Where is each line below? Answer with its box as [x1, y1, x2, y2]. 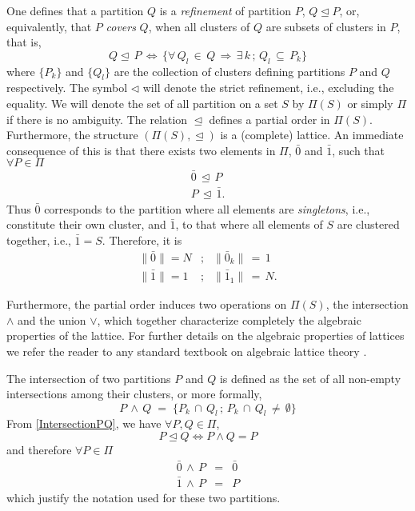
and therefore [6, 441, 72, 458]
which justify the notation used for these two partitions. [6, 489, 281, 506]
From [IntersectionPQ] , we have [6, 415, 162, 432]
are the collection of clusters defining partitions [114, 62, 345, 79]
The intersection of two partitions [6, 369, 171, 386]
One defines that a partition [6, 2, 144, 18]
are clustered [337, 216, 400, 233]
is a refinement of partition [159, 2, 291, 18]
